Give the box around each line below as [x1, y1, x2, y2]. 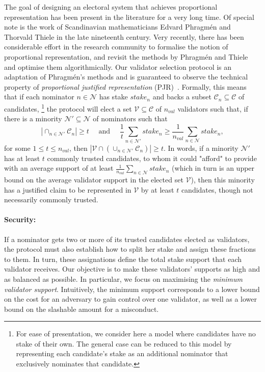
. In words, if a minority [163, 142, 238, 153]
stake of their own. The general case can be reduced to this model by [16, 338, 232, 349]
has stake [99, 91, 128, 102]
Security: [4, 214, 36, 225]
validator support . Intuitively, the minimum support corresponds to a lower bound [4, 283, 260, 294]
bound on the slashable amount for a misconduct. [4, 303, 159, 314]
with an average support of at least [4, 163, 114, 173]
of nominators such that [93, 113, 168, 124]
